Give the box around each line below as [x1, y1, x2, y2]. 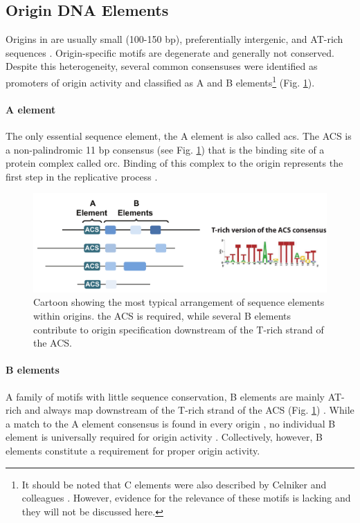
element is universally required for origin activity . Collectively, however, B [6, 430, 323, 444]
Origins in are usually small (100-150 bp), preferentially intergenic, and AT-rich [6, 32, 343, 46]
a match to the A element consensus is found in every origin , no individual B [6, 416, 336, 430]
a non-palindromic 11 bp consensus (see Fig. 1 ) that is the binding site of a [6, 142, 325, 156]
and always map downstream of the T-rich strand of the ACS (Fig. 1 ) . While [24, 403, 354, 417]
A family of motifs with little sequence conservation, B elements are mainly [6, 389, 325, 403]
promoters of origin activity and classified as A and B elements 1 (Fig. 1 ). [6, 73, 315, 89]
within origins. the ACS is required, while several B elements [33, 309, 291, 323]
